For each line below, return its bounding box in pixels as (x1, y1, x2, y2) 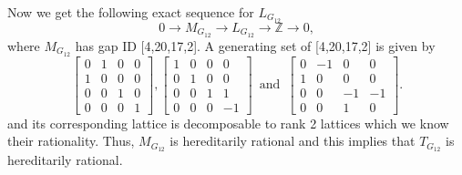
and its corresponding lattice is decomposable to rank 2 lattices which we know (7, 113, 449, 132)
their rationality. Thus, (7, 131, 135, 150)
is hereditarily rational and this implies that (169, 131, 416, 150)
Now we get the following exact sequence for (7, 3, 254, 21)
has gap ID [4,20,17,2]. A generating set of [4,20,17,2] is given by (75, 36, 436, 55)
